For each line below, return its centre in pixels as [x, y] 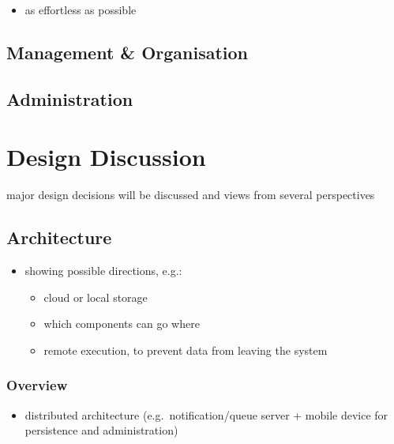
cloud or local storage [96, 297]
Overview [37, 385]
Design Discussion [106, 157]
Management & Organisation [128, 52]
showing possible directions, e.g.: [103, 271]
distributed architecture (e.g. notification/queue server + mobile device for [206, 414]
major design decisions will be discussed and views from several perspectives [191, 195]
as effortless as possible [81, 9]
